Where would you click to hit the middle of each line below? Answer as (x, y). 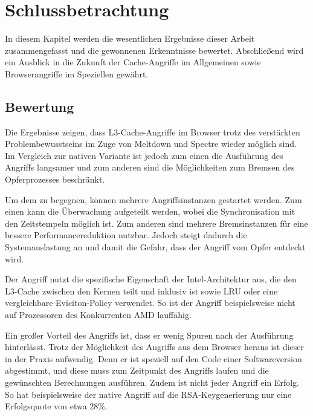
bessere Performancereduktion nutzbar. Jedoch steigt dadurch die (126, 235)
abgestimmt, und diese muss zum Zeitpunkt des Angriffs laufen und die (137, 370)
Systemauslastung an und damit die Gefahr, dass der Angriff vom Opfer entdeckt (155, 247)
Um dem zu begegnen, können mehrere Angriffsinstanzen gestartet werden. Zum (153, 199)
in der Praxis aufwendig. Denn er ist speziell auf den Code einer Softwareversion (153, 358)
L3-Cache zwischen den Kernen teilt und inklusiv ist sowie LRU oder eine (141, 291)
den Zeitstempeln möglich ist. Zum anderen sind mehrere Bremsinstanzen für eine (156, 223)
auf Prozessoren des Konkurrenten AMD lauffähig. (98, 315)
